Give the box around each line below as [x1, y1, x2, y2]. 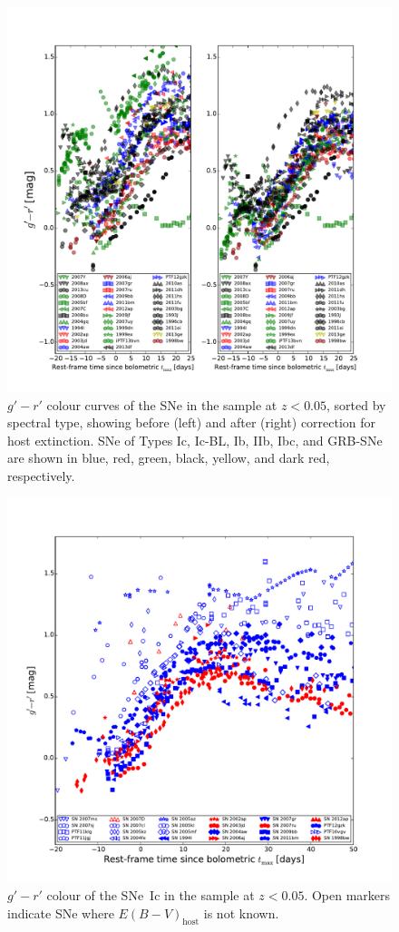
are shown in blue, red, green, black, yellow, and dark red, [7, 448, 330, 467]
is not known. [203, 903, 279, 922]
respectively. [7, 466, 75, 485]
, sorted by [326, 395, 386, 414]
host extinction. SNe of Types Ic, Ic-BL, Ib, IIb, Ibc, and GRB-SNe [7, 430, 383, 449]
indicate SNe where [7, 903, 114, 922]
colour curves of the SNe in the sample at [46, 395, 277, 414]
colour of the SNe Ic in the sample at [46, 886, 255, 905]
